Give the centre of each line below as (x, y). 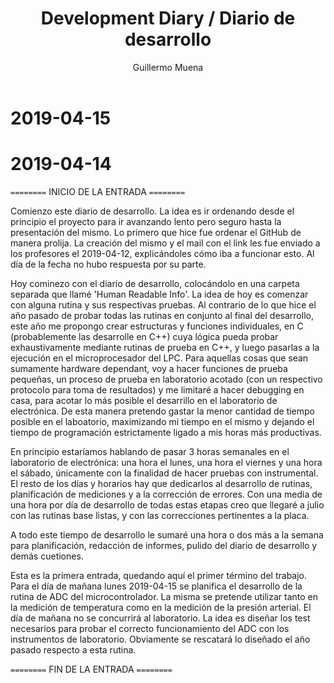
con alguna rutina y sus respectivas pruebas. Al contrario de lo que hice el (163, 304)
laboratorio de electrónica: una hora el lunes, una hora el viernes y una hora (166, 462)
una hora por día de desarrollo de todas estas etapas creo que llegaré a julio (167, 504)
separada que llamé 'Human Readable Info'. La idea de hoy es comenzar (159, 294)
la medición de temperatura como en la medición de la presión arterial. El (161, 607)
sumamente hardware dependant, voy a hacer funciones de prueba (149, 368)
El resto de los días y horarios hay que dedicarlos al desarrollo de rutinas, (161, 483)
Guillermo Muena (168, 67)
